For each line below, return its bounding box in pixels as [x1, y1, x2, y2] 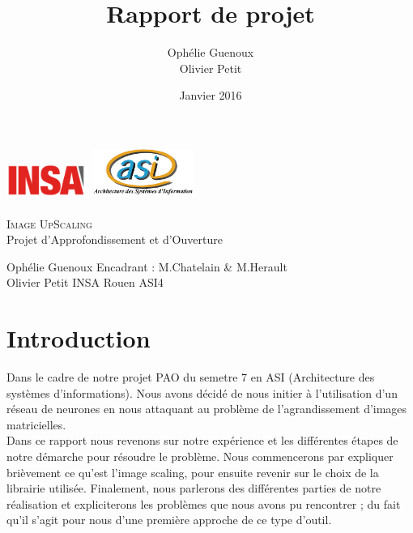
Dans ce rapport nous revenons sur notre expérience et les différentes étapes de [6, 432, 398, 449]
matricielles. [6, 416, 66, 433]
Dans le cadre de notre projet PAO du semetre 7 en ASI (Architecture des [6, 369, 375, 386]
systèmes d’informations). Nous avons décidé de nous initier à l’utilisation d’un [6, 384, 398, 401]
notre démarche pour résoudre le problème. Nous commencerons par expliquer [6, 448, 394, 465]
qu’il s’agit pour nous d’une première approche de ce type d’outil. [6, 511, 332, 528]
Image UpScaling [6, 215, 92, 232]
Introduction [6, 322, 151, 355]
